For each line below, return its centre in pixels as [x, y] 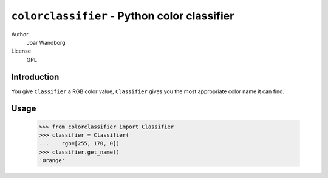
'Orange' [52, 161]
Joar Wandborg [46, 42]
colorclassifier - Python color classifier [123, 16]
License [21, 51]
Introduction [35, 77]
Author [20, 34]
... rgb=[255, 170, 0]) [79, 143]
